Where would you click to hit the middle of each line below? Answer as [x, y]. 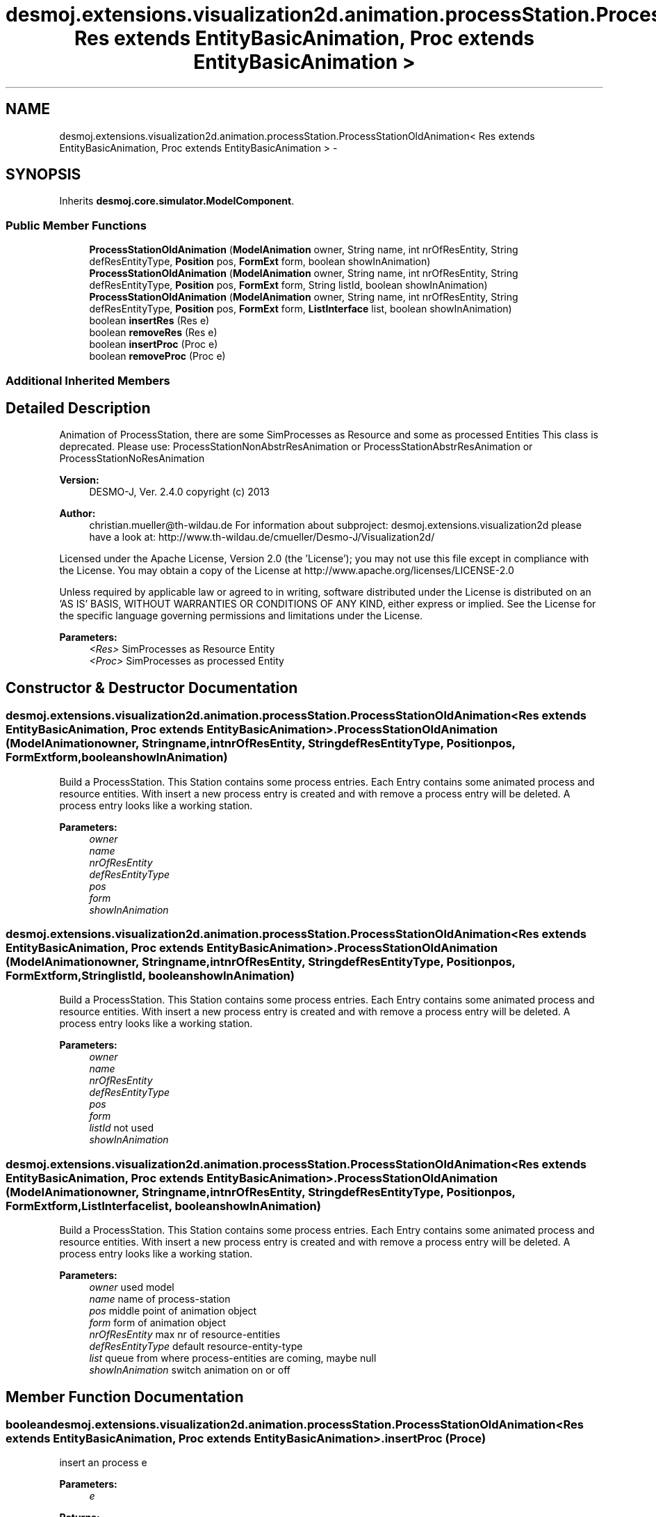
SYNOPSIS [43, 175]
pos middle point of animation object [173, 1311]
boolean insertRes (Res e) [149, 321]
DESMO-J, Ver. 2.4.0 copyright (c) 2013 [179, 492]
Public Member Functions [76, 225]
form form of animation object [158, 1323]
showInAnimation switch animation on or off [190, 1370]
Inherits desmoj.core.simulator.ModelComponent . [177, 201]
